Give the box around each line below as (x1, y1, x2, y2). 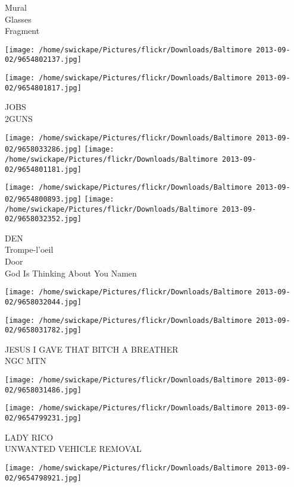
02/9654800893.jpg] (5, 194, 82, 203)
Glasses (5, 12, 32, 25)
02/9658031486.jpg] (5, 385, 82, 394)
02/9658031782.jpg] (5, 326, 82, 335)
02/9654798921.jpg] (5, 473, 82, 482)
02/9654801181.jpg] (5, 165, 82, 174)
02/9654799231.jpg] (5, 414, 82, 422)
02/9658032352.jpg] (5, 215, 82, 224)
